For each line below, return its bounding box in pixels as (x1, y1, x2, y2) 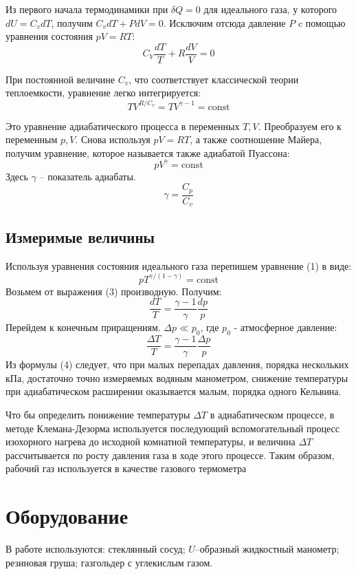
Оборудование (5, 502, 129, 530)
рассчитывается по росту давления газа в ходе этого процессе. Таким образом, (5, 447, 335, 462)
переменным (5, 132, 58, 147)
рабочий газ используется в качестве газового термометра (5, 461, 247, 476)
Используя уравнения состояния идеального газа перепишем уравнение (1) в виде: (5, 258, 352, 273)
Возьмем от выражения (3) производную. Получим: (5, 284, 222, 298)
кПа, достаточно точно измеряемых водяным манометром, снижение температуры (5, 370, 348, 385)
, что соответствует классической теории (129, 72, 299, 86)
